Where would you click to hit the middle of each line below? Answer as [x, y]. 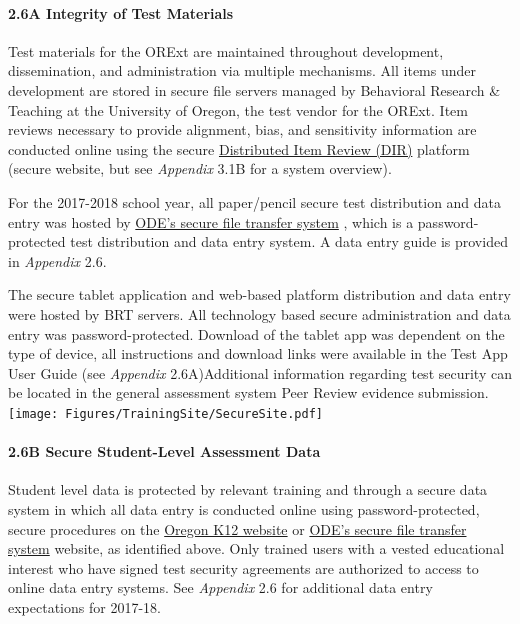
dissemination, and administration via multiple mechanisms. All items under [242, 70]
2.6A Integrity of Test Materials [121, 12]
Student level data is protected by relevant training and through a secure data [248, 489]
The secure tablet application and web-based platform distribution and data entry [259, 294]
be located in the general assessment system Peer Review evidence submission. [248, 392]
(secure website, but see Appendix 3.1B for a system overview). [200, 168]
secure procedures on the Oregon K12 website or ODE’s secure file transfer [237, 528]
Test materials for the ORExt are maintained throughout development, [226, 50]
